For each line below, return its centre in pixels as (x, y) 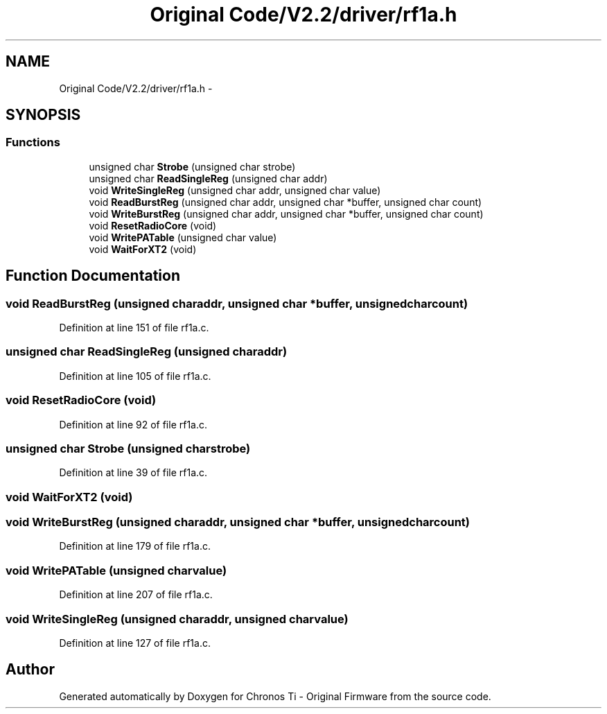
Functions (33, 142)
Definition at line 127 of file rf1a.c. (135, 643)
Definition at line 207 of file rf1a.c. (136, 595)
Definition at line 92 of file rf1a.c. (133, 424)
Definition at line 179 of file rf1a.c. (135, 546)
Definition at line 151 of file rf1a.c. (134, 328)
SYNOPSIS (43, 115)
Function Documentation (93, 276)
